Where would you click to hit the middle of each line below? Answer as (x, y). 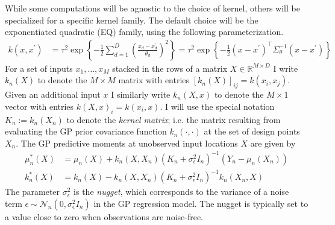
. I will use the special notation (217, 106)
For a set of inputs (39, 68)
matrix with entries (154, 80)
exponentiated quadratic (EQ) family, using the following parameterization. (144, 32)
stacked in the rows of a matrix (170, 68)
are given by (273, 143)
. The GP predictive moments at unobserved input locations (127, 143)
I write (286, 68)
